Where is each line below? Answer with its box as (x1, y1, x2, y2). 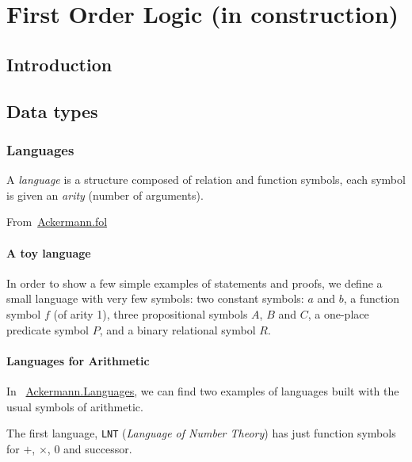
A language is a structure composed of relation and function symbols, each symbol (6, 171, 406, 188)
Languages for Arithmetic (6, 352, 150, 368)
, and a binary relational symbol (99, 321, 256, 338)
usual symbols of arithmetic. (6, 398, 143, 414)
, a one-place (307, 305, 369, 322)
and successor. (63, 440, 132, 456)
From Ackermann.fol (6, 213, 108, 230)
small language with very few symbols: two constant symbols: (6, 290, 304, 307)
